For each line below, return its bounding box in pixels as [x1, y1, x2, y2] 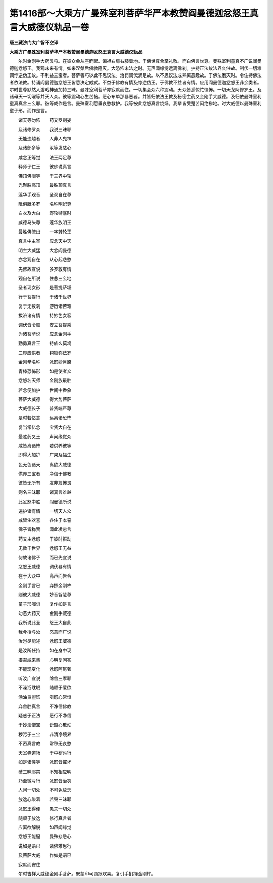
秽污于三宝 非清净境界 [18, 731, 72, 737]
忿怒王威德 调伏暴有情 [18, 564, 72, 569]
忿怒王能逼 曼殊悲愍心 [18, 833, 72, 839]
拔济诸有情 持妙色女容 [18, 312, 72, 319]
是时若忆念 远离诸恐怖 [18, 414, 72, 420]
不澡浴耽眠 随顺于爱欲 [18, 684, 72, 691]
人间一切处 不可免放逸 [18, 787, 72, 793]
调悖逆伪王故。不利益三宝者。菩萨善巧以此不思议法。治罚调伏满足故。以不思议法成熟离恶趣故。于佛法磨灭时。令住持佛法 [9, 72, 262, 78]
